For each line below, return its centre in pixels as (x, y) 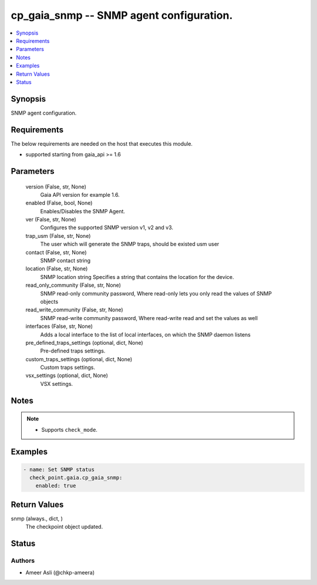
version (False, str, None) (56, 186)
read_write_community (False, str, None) (74, 310)
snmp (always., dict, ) (37, 518)
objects (49, 301)
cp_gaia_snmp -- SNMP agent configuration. (122, 15)
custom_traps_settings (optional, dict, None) (79, 359)
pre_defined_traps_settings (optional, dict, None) (84, 342)
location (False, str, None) (57, 269)
